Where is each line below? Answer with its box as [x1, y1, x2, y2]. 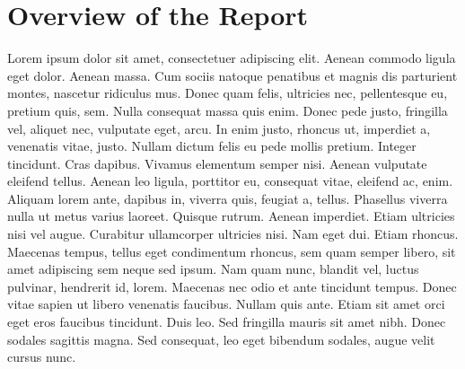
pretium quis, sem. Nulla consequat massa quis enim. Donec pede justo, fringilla [7, 101, 448, 119]
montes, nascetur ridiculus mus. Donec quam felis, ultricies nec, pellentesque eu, [7, 83, 448, 102]
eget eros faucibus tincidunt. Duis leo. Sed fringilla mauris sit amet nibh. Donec [7, 312, 446, 331]
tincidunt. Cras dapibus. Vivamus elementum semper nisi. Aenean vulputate [7, 154, 427, 172]
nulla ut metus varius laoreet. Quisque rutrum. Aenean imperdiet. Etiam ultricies [7, 206, 455, 225]
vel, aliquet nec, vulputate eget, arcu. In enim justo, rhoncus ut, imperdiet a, [7, 119, 431, 137]
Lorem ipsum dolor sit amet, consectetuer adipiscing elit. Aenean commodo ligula [7, 48, 456, 67]
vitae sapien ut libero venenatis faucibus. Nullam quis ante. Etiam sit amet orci [7, 294, 445, 313]
